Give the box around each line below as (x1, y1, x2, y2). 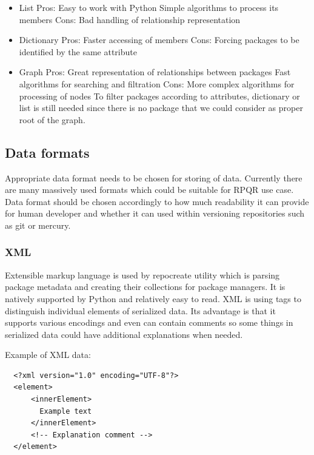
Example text (39, 406, 92, 416)
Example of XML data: (5, 348, 91, 361)
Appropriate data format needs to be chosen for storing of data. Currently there (5, 171, 302, 184)
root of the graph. (19, 113, 85, 126)
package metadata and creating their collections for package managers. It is (5, 280, 286, 293)
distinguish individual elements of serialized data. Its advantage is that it (5, 304, 276, 317)
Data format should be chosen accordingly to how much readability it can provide (5, 195, 309, 207)
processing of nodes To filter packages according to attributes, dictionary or (19, 89, 300, 102)
